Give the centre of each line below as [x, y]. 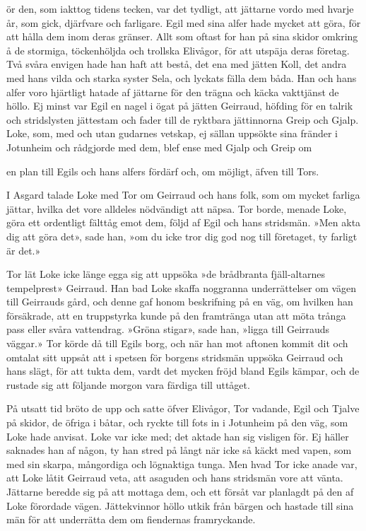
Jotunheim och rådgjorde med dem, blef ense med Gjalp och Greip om [159, 147]
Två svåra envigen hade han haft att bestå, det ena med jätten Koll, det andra [177, 64]
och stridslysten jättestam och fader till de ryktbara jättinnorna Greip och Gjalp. [183, 119]
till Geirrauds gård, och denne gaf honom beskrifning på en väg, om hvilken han [180, 302]
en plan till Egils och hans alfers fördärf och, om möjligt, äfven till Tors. [163, 171]
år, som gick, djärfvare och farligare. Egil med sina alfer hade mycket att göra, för [184, 22]
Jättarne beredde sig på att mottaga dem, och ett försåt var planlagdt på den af [180, 491]
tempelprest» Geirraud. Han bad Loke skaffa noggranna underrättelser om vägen [182, 287]
